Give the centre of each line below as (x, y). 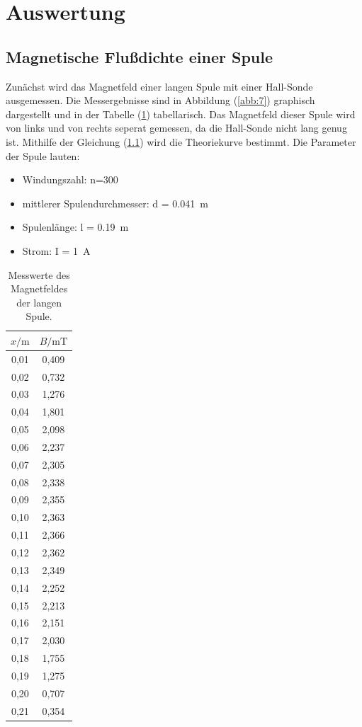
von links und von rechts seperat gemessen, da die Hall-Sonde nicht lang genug (176, 128)
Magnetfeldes (39, 288)
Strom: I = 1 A (56, 250)
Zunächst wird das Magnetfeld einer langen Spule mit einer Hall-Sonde (159, 86)
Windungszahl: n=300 (70, 179)
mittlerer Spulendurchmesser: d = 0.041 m (115, 203)
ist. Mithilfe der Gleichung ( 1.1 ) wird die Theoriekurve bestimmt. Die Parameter (181, 141)
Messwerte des (39, 274)
